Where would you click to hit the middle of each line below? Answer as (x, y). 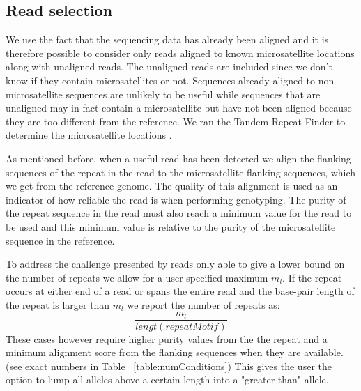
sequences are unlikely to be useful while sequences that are (193, 94)
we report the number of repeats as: (203, 304)
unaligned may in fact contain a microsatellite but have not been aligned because (179, 108)
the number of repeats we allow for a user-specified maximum (137, 277)
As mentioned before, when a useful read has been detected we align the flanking (178, 158)
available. (324, 352)
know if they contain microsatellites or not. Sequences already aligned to (161, 80)
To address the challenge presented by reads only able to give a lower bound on (175, 264)
